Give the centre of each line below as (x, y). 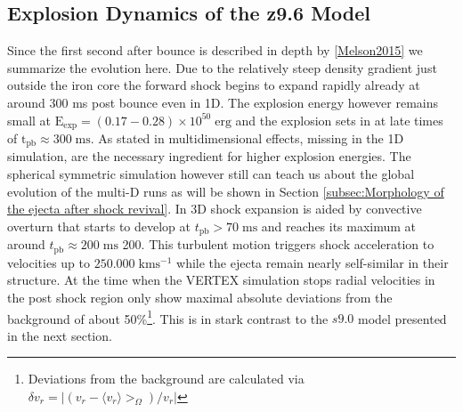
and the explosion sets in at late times (339, 120)
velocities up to (49, 262)
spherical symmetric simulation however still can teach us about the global (211, 174)
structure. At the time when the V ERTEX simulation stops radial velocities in (221, 280)
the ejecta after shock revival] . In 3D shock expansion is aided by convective (215, 209)
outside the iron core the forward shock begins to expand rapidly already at (214, 85)
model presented (402, 318)
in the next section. (60, 335)
